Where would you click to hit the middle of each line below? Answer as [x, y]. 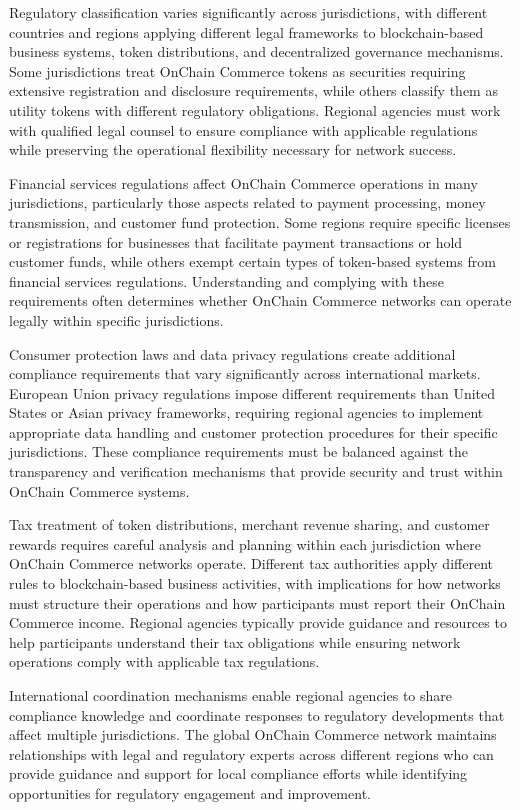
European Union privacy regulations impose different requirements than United [252, 392]
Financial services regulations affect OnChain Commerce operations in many [243, 182]
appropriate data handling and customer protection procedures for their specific [253, 431]
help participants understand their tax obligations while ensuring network [235, 641]
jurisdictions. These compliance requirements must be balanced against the [239, 451]
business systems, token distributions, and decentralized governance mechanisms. [256, 51]
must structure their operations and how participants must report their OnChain [257, 602]
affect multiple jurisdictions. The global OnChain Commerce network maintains [253, 734]
